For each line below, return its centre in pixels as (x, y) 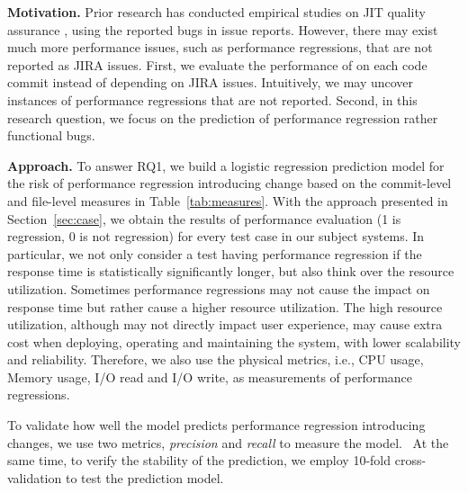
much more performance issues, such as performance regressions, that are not (220, 47)
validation (35, 477)
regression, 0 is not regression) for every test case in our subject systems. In (216, 236)
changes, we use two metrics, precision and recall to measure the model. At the (228, 442)
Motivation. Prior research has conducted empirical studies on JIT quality (216, 12)
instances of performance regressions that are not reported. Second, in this (212, 99)
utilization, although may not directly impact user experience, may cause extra (225, 324)
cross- (410, 460)
